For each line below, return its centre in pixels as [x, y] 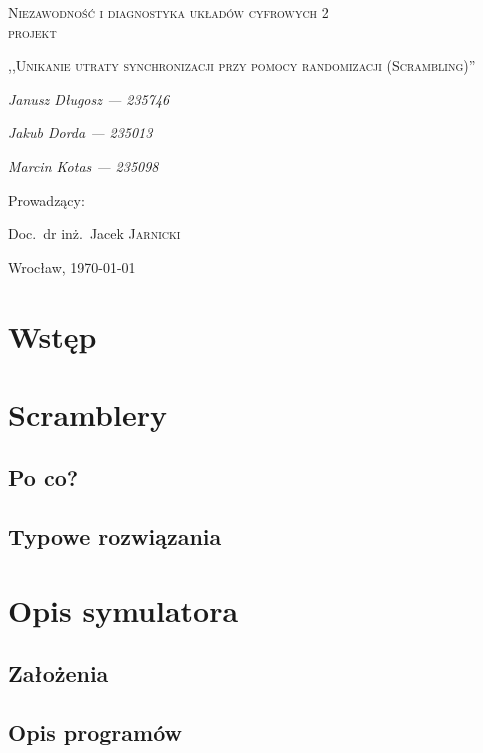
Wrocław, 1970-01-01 [72, 266]
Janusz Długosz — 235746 [89, 98]
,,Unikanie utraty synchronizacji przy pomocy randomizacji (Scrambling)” [242, 65]
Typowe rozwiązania [115, 536]
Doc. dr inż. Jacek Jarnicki [94, 233]
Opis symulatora [123, 609]
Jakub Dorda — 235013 [80, 132]
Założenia [58, 673]
